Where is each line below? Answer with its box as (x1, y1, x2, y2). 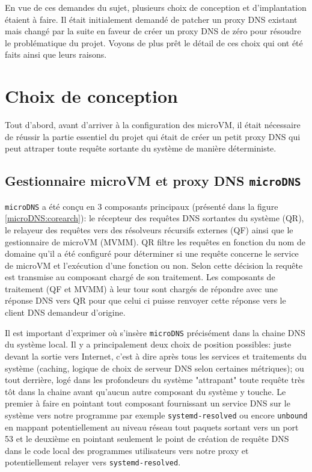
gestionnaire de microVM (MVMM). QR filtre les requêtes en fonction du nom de (5, 235, 305, 248)
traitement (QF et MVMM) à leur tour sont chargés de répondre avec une (5, 282, 278, 295)
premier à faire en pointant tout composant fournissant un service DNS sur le (5, 397, 290, 409)
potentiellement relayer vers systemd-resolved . (5, 456, 181, 468)
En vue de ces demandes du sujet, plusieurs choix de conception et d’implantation (5, 1, 307, 13)
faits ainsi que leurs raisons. (5, 48, 107, 61)
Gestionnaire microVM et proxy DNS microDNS (5, 171, 301, 190)
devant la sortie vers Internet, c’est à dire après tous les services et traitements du (5, 349, 307, 362)
